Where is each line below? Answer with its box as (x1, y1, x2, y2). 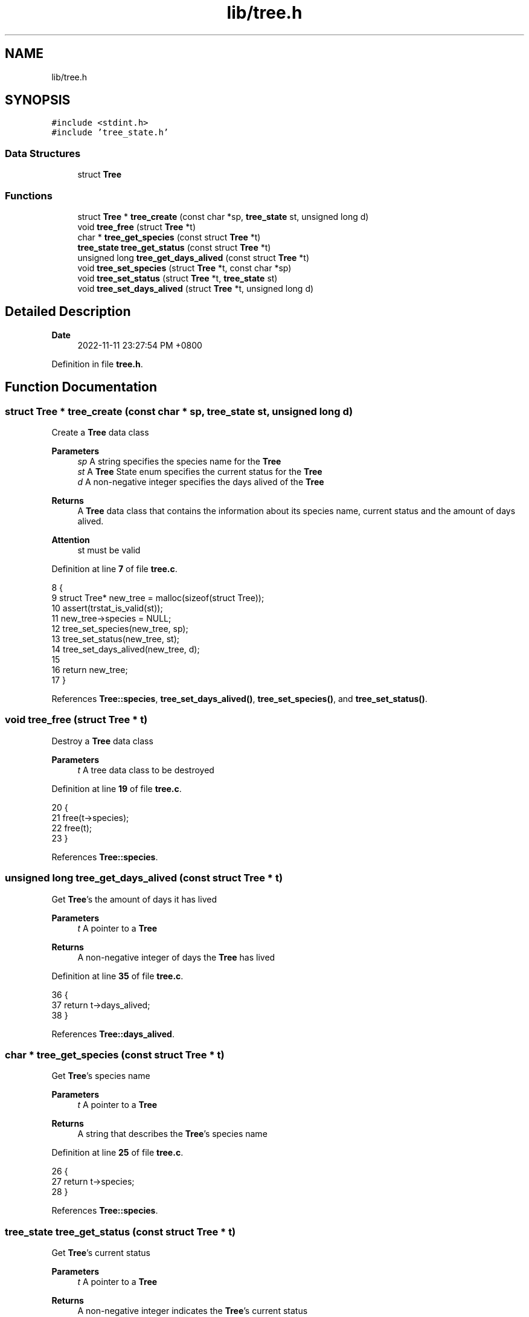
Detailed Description (5, 304, 131, 320)
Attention (51, 535, 90, 545)
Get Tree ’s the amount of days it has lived (51, 894, 217, 904)
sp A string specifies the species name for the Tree (77, 456, 281, 466)
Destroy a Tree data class (51, 735, 153, 746)
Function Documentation (5, 379, 157, 395)
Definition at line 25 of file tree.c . (51, 1147, 184, 1158)
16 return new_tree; (51, 665, 128, 675)
